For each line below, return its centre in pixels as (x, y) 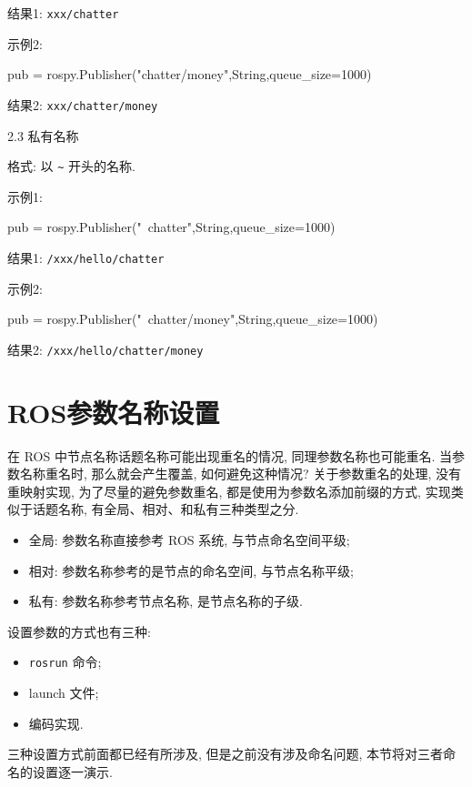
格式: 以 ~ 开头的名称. (71, 166)
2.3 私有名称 (43, 135)
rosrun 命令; (65, 662)
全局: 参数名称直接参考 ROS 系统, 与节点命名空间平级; (189, 539)
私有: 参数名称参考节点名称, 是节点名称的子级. (166, 601)
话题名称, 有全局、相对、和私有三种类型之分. (166, 509)
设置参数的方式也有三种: (79, 631)
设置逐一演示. (72, 771)
